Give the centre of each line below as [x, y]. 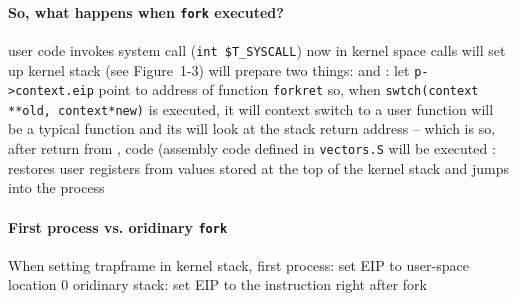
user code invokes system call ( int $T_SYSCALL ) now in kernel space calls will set [257, 49]
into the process [56, 187]
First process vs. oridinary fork [118, 226]
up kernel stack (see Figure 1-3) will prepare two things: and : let [209, 69]
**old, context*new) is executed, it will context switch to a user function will [251, 108]
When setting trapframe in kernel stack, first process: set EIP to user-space [238, 264]
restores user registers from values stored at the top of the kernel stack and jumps [259, 167]
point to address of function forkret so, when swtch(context [288, 89]
